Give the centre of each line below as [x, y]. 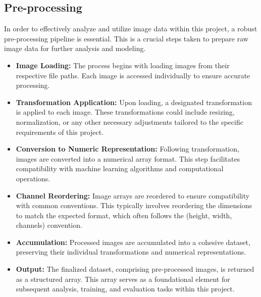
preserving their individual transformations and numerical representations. [131, 252]
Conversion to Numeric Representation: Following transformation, [127, 149]
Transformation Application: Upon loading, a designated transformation [134, 102]
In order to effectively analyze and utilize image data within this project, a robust [131, 29]
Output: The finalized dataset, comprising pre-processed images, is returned [135, 269]
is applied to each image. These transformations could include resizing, [125, 112]
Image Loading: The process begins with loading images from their [123, 65]
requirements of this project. [60, 132]
